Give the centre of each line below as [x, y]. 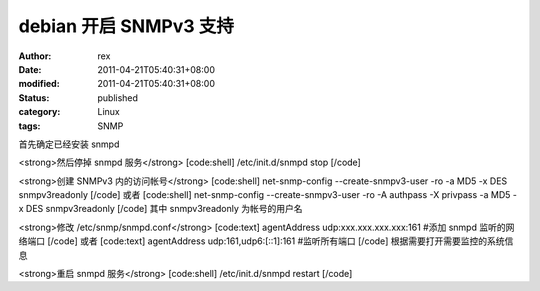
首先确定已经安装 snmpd [69, 144]
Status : [34, 97]
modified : [39, 84]
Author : [35, 56]
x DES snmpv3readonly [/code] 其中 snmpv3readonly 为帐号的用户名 [161, 209]
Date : [30, 69]
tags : [29, 126]
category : [39, 112]
